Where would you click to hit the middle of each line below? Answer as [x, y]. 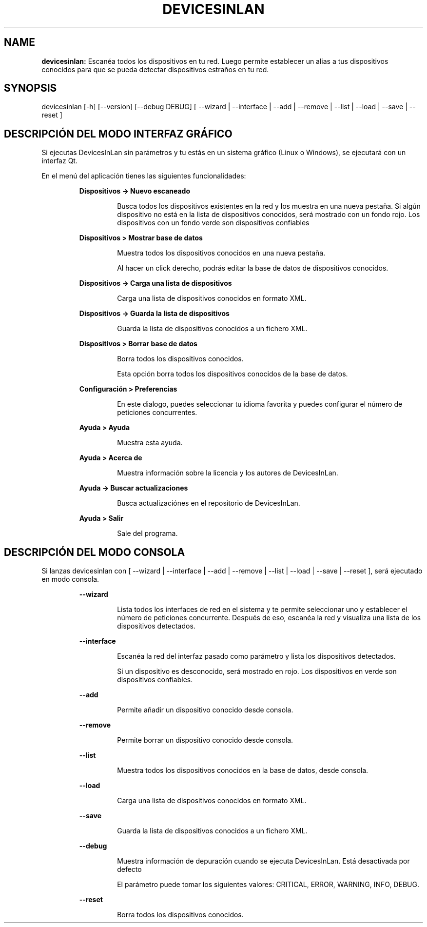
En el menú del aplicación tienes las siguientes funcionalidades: [144, 176]
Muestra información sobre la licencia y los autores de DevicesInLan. [228, 473]
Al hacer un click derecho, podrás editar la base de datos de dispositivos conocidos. [253, 268]
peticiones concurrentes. [157, 413]
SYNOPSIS [30, 88]
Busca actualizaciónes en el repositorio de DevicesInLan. [209, 503]
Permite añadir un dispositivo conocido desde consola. [205, 710]
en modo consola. [70, 579]
